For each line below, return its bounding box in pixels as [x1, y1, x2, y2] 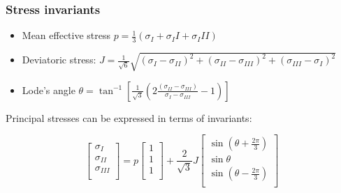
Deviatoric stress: [22, 52, 96, 67]
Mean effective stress [22, 28, 111, 43]
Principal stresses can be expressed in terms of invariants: [6, 110, 252, 125]
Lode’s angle [22, 82, 75, 97]
